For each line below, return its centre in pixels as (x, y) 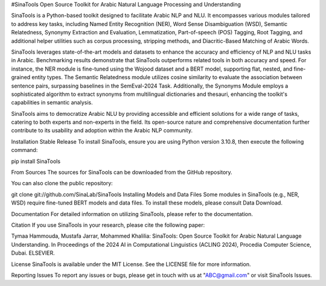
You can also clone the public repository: (62, 183)
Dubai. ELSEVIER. (33, 253)
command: (24, 150)
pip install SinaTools (36, 161)
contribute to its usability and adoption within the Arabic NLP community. (102, 130)
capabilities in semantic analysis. (52, 103)
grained (21, 77)
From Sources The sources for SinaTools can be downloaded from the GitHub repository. (122, 173)
